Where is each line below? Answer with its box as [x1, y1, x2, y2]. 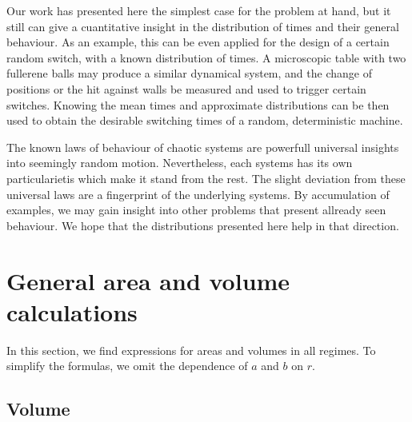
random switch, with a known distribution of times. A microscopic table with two [6, 49, 406, 66]
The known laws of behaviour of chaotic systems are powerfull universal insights [6, 138, 399, 155]
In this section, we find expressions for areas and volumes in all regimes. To [6, 341, 376, 358]
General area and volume [6, 264, 290, 297]
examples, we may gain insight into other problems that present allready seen [6, 201, 386, 218]
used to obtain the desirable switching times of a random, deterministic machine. [6, 112, 403, 129]
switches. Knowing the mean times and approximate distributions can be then [6, 96, 390, 113]
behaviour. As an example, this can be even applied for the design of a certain [6, 34, 390, 50]
